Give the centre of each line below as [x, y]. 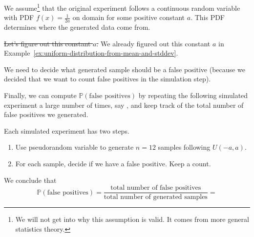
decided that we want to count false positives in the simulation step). [107, 79]
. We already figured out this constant [153, 43]
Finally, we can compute [40, 95]
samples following [184, 147]
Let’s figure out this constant [47, 43]
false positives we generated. [46, 114]
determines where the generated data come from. [77, 27]
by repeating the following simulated [193, 95]
